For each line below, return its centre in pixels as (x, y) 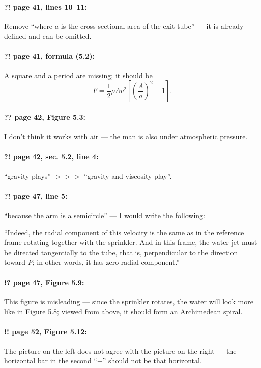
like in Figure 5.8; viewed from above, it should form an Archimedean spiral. (123, 311)
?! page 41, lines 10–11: (46, 6)
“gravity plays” (27, 176)
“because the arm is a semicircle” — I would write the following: (105, 215)
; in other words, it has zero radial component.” (106, 262)
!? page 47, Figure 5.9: (44, 282)
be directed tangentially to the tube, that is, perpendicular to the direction (121, 252)
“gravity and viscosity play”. (128, 176)
